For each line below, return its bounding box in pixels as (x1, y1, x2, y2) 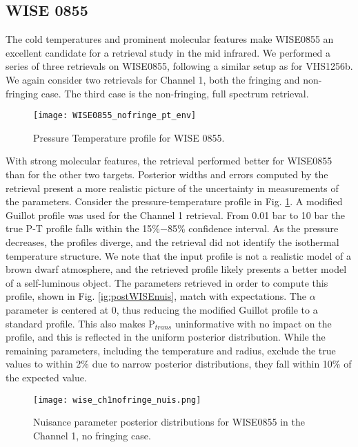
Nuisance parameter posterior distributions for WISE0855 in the (33, 415, 305, 429)
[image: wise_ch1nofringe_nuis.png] (33, 394, 201, 405)
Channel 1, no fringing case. (33, 428, 151, 442)
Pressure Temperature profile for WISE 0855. (33, 130, 225, 144)
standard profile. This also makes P (6, 316, 155, 330)
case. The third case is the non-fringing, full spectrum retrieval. (41, 86, 309, 100)
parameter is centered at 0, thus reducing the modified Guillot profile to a (6, 302, 318, 316)
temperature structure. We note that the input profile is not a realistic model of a (6, 248, 351, 263)
